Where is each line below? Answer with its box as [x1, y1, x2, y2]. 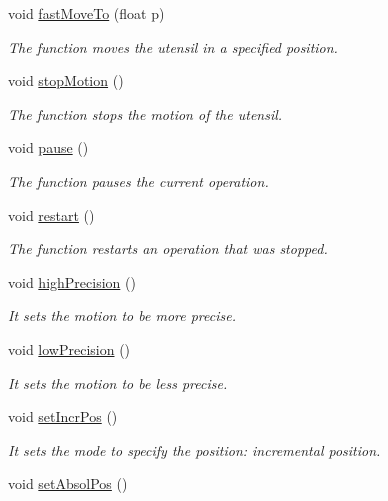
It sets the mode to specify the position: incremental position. [8, 439, 381, 460]
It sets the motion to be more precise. [8, 305, 236, 326]
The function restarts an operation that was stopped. [8, 238, 328, 259]
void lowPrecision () [8, 338, 131, 359]
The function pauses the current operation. [8, 170, 269, 191]
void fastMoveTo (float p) [8, 3, 165, 23]
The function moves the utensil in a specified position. [8, 36, 338, 57]
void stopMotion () [8, 70, 124, 91]
